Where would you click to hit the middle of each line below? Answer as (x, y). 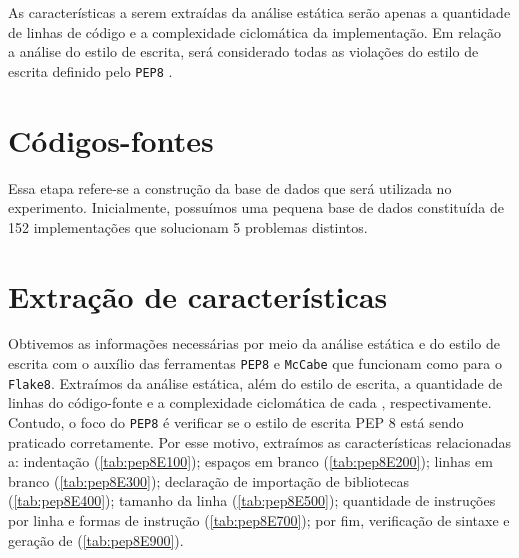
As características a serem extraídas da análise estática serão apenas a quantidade (259, 12)
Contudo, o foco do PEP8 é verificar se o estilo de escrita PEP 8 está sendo (236, 421)
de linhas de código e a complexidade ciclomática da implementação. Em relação (254, 31)
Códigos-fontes (111, 139)
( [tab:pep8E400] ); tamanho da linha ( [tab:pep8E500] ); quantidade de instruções (252, 500)
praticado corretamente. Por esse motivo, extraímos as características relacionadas (260, 441)
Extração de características (198, 295)
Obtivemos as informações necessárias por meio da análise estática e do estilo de (254, 343)
